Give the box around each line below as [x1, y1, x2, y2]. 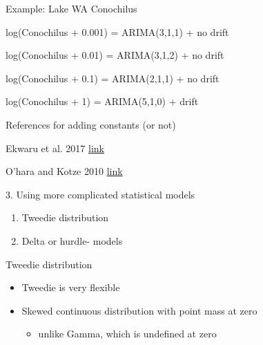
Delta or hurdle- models [21, 233, 123, 248]
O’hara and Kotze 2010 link [6, 164, 123, 178]
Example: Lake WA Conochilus [6, 1, 137, 15]
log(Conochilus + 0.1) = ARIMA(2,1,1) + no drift [6, 71, 220, 85]
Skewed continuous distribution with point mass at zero [21, 303, 257, 317]
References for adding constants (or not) [6, 117, 176, 131]
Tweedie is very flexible [21, 280, 120, 295]
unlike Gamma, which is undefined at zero [38, 326, 217, 341]
